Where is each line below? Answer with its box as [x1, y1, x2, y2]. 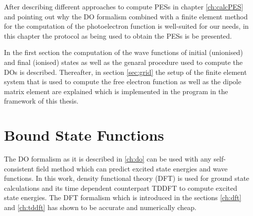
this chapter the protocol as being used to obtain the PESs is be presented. [4, 30, 232, 41]
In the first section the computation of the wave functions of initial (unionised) [4, 47, 243, 57]
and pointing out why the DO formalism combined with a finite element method [4, 11, 248, 21]
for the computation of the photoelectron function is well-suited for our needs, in [4, 21, 249, 31]
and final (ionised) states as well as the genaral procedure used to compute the [4, 56, 243, 67]
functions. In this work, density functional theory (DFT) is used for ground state [4, 173, 250, 183]
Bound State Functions [4, 125, 164, 145]
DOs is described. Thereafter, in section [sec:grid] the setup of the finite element [4, 66, 247, 77]
